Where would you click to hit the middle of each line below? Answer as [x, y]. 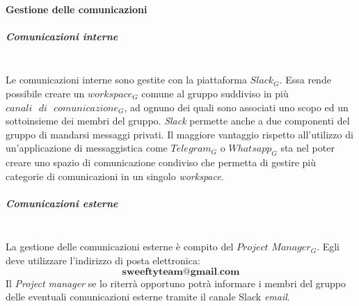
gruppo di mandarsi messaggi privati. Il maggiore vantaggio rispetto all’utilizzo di [179, 134]
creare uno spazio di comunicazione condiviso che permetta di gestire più [161, 162]
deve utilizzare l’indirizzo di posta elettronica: [103, 260]
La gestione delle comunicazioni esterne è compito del [120, 247]
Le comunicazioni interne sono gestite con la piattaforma [126, 80]
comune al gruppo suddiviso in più [215, 93]
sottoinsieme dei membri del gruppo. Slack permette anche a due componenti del [178, 121]
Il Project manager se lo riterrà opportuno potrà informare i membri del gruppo [176, 283]
